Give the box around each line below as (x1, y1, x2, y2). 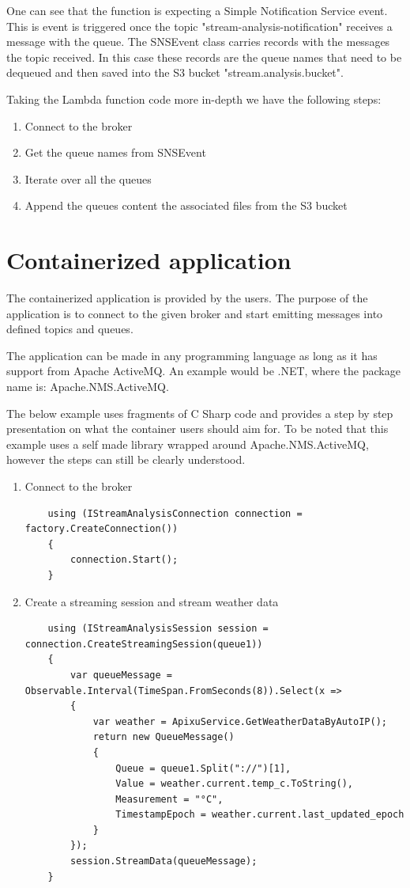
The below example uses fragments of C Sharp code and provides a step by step (6, 404, 393, 421)
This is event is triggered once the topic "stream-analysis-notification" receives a (6, 17, 393, 34)
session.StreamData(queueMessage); (70, 856, 258, 867)
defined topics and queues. (6, 321, 134, 337)
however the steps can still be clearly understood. (6, 451, 246, 468)
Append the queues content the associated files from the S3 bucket (24, 197, 348, 214)
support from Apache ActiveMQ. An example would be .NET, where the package (6, 362, 401, 379)
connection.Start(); (70, 554, 179, 566)
